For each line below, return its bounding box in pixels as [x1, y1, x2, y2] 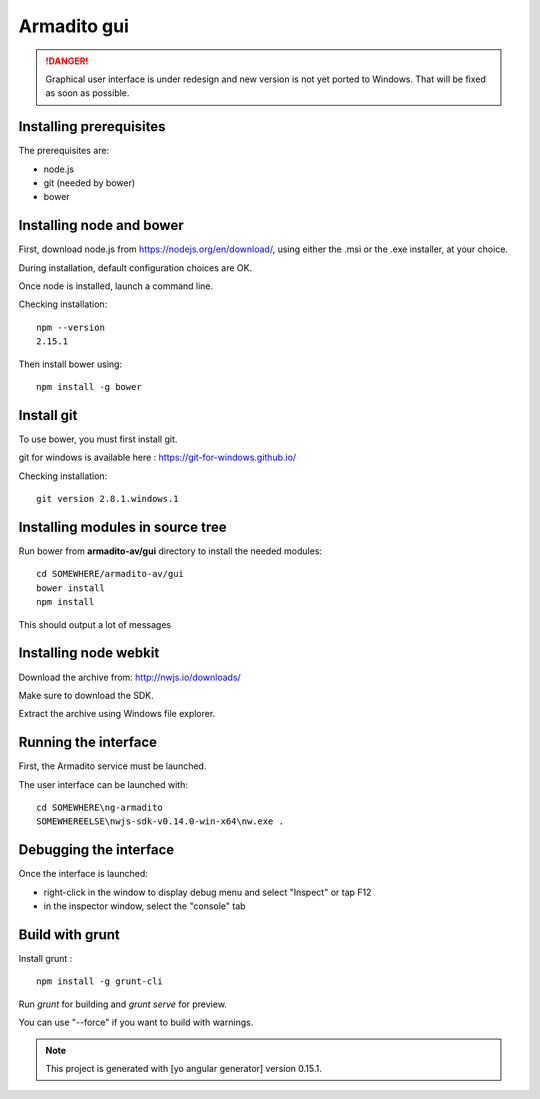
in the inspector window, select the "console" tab [43, 900, 246, 912]
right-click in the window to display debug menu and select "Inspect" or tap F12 [43, 886, 372, 898]
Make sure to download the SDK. [18, 689, 154, 701]
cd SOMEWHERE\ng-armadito [36, 801, 164, 813]
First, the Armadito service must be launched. [18, 760, 207, 772]
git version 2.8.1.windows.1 [36, 493, 179, 505]
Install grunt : [18, 952, 73, 964]
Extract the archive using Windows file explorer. [18, 708, 216, 720]
